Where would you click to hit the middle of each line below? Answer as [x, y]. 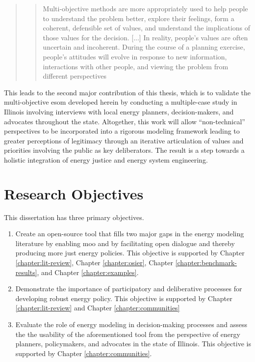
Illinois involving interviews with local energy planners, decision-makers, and [119, 111]
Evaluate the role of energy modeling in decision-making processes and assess [131, 324]
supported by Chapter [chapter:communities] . [84, 353]
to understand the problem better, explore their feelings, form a [139, 18]
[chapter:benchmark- [206, 262]
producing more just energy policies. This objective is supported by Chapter [130, 253]
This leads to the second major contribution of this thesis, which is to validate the [127, 92]
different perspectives [75, 76]
